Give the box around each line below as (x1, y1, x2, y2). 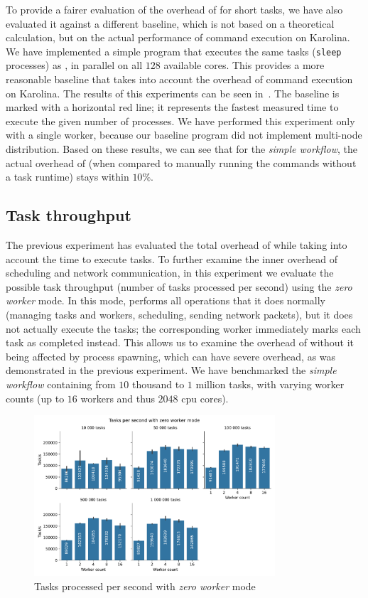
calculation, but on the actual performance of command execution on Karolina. (6, 30, 350, 45)
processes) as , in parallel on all (6, 58, 143, 73)
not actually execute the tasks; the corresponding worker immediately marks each (6, 321, 361, 336)
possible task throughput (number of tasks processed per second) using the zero (6, 279, 352, 294)
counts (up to (6, 390, 65, 405)
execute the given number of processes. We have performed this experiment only (6, 113, 355, 128)
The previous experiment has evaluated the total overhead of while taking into (6, 237, 347, 252)
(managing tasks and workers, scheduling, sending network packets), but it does (6, 306, 353, 321)
